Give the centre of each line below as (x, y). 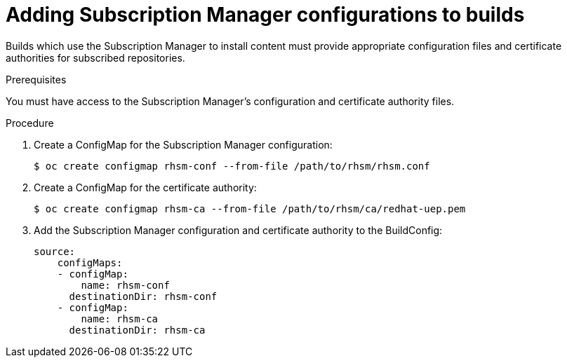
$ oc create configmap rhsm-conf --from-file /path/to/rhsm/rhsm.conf (232, 166)
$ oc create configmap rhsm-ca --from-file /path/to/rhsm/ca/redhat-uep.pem (250, 208)
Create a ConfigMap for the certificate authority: (145, 187)
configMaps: (90, 262)
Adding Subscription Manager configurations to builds (265, 15)
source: (55, 251)
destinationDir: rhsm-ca (137, 330)
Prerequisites (36, 79)
